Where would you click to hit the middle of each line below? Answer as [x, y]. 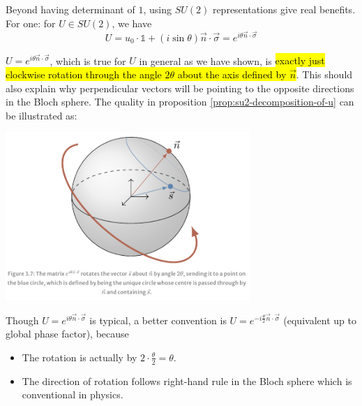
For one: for [31, 23]
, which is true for [88, 60]
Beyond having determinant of [70, 9]
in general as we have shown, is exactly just [232, 60]
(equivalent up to [320, 320]
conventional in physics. [73, 394]
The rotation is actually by [80, 357]
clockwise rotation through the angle [84, 74]
